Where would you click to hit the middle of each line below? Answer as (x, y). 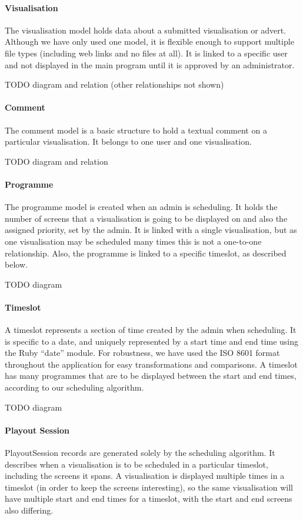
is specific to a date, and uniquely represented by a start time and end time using (152, 341)
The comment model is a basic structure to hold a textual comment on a (136, 130)
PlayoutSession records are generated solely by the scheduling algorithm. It (140, 453)
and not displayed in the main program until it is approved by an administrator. (150, 64)
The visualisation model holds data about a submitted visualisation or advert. (146, 30)
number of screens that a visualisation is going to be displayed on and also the (146, 218)
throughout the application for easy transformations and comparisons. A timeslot (151, 364)
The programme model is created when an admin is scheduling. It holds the (141, 207)
